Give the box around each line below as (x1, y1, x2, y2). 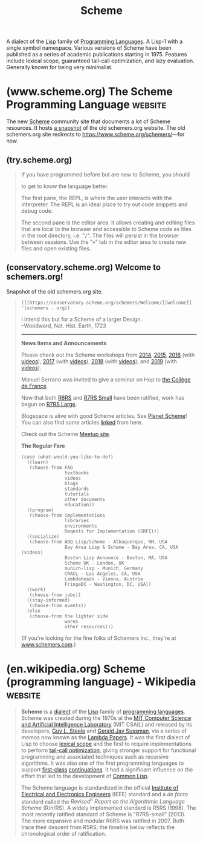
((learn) (27, 459, 49, 465)
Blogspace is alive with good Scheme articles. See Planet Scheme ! (21, 412, 187, 419)
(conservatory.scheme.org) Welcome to (6, 262, 161, 273)
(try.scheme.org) (6, 155, 72, 165)
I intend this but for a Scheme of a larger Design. (21, 315, 142, 323)
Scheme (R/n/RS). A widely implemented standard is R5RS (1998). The (21, 804, 196, 811)
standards (64, 486, 89, 492)
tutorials (64, 491, 89, 497)
